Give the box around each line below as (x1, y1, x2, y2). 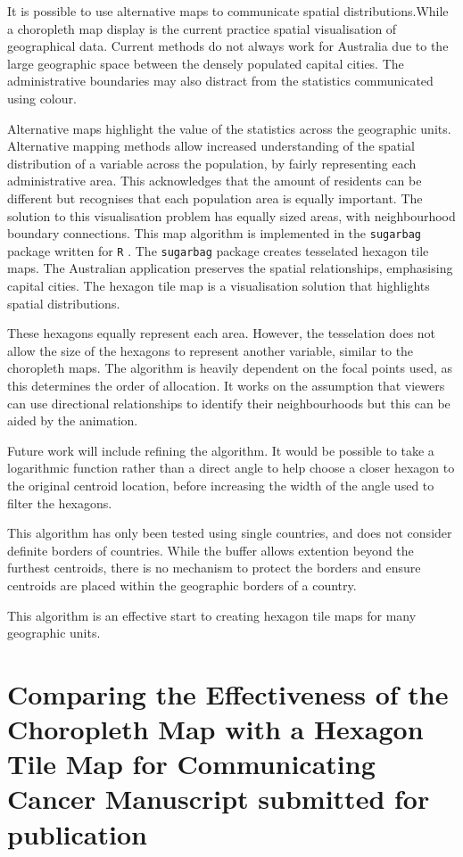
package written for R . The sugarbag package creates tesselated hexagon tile (7, 241, 429, 260)
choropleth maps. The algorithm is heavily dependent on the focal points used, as (7, 358, 453, 377)
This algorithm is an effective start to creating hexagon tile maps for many (7, 606, 417, 624)
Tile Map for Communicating (7, 746, 376, 782)
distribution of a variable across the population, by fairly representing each (7, 153, 417, 172)
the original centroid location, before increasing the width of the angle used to (7, 475, 434, 494)
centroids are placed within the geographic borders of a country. (7, 575, 357, 594)
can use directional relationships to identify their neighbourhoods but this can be (7, 393, 451, 412)
